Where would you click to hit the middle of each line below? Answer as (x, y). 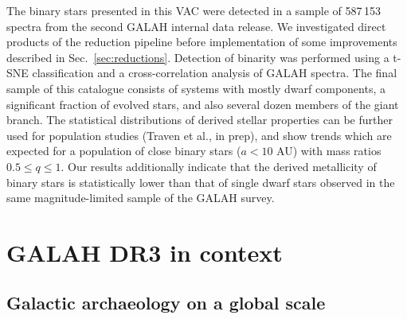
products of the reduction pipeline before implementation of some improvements (202, 42)
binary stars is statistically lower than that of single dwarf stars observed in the (201, 182)
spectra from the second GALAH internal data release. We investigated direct (196, 26)
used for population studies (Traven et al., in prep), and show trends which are (199, 135)
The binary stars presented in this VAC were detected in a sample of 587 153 (194, 10)
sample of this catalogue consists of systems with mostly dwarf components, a (196, 88)
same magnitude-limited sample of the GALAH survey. (141, 198)
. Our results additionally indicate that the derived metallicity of (219, 166)
